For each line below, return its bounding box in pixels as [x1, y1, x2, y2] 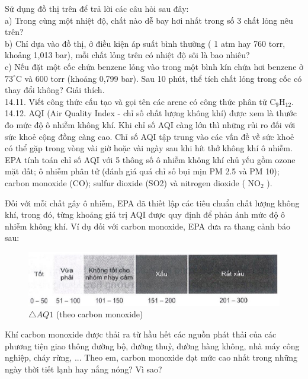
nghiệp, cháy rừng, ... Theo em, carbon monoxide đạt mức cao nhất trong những [5, 351, 298, 364]
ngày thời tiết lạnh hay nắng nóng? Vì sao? [5, 362, 162, 375]
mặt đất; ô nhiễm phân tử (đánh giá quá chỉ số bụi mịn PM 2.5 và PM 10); [5, 165, 280, 177]
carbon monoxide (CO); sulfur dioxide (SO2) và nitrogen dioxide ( [5, 176, 245, 189]
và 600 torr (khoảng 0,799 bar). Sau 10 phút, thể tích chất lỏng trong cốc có [24, 72, 302, 84]
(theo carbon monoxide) [56, 308, 143, 320]
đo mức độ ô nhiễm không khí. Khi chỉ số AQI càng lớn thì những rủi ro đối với [5, 118, 296, 130]
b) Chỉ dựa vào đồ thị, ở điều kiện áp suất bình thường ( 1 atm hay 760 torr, [5, 37, 285, 49]
